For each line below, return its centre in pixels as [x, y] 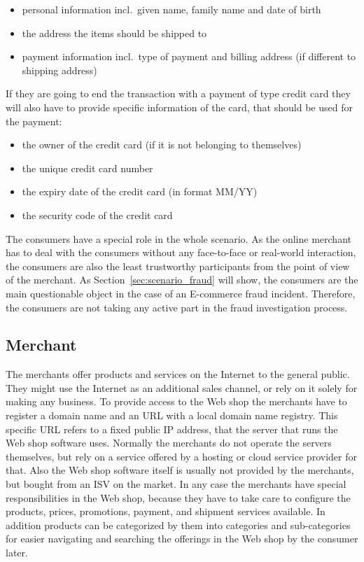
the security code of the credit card [97, 215]
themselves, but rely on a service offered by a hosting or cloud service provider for [181, 456]
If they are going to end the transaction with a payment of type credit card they [178, 93]
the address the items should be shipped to [114, 33]
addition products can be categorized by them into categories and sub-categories [178, 525]
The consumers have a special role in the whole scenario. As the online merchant [178, 238]
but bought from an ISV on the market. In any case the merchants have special [176, 484]
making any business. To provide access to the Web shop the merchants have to [176, 401]
